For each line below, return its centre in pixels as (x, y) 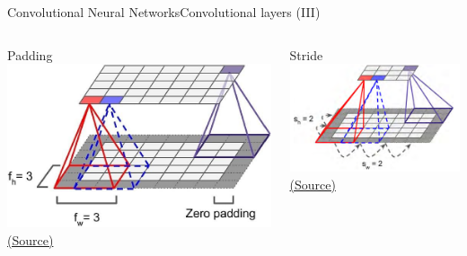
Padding (30, 54)
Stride (306, 54)
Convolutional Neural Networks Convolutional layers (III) (164, 12)
